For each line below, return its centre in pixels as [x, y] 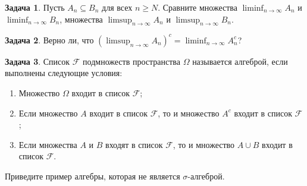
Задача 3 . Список [37, 61]
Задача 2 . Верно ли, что [49, 40]
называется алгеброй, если [240, 61]
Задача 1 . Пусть [35, 7]
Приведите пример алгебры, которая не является [93, 176]
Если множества [48, 144]
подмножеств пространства [131, 61]
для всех [117, 7]
